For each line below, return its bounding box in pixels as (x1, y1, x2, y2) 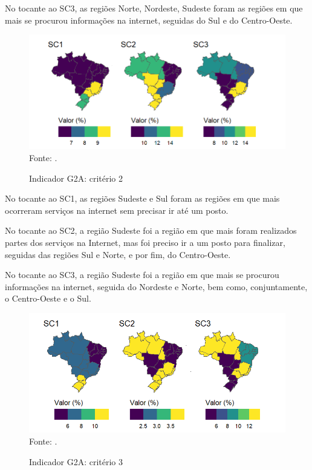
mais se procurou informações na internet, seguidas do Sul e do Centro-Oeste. (5, 13, 293, 26)
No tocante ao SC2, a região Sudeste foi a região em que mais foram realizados (5, 224, 297, 237)
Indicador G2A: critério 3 (29, 455, 123, 468)
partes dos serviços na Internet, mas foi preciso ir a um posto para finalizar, (5, 236, 285, 249)
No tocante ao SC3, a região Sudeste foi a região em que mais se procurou (5, 268, 279, 281)
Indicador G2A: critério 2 (29, 171, 123, 184)
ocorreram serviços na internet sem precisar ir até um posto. (5, 204, 229, 216)
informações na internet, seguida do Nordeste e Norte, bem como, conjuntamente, (5, 280, 308, 293)
